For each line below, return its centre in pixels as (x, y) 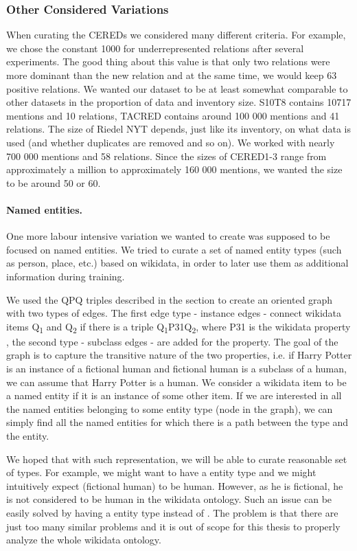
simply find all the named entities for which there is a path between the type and (177, 422)
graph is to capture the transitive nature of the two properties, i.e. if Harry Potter (179, 355)
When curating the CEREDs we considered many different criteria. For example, (176, 35)
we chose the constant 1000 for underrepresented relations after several (155, 48)
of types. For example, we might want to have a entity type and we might (161, 472)
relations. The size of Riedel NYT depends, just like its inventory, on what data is (178, 129)
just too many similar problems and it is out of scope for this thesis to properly (173, 526)
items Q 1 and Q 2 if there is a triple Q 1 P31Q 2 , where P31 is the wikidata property (178, 327)
